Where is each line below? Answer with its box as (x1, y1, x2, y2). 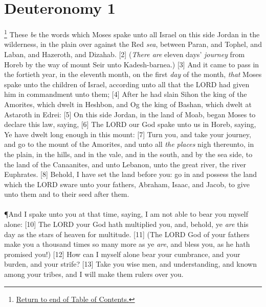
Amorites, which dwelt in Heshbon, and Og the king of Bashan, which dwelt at (4, 98, 252, 109)
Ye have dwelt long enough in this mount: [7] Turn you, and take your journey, (4, 129, 251, 139)
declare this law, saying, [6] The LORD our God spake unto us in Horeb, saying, (4, 119, 256, 130)
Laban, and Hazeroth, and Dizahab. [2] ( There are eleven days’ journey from (4, 48, 245, 59)
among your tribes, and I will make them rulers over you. (4, 269, 184, 279)
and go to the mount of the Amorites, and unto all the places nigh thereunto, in (4, 139, 254, 149)
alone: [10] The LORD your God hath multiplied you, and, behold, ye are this (4, 219, 249, 229)
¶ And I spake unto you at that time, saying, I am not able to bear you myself (4, 209, 249, 219)
